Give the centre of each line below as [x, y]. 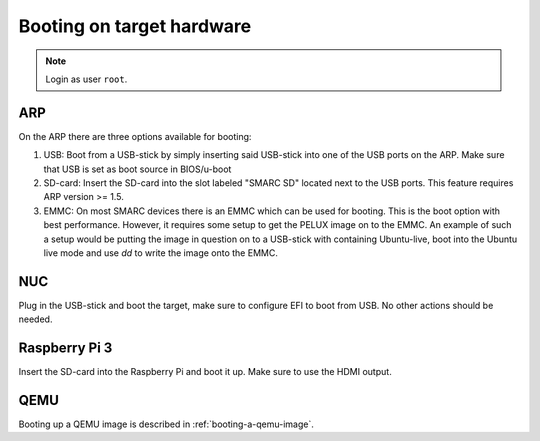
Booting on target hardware [135, 26]
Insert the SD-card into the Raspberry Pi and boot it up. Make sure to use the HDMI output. [205, 372]
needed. [35, 319]
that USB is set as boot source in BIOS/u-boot [137, 169]
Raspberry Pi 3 [65, 348]
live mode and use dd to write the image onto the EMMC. [161, 252]
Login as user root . [86, 79]
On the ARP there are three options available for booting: [135, 136]
